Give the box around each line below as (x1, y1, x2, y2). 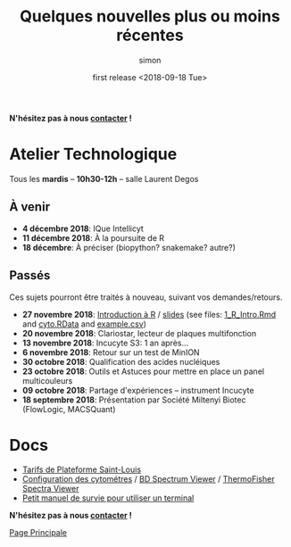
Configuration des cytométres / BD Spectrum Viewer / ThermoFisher (21, 474, 275, 485)
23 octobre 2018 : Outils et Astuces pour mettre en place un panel (21, 366, 265, 377)
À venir (9, 199, 51, 215)
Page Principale (9, 527, 68, 538)
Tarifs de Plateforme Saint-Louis (21, 464, 141, 475)
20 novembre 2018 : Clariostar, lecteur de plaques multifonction (21, 327, 257, 338)
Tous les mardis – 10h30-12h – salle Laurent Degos (9, 173, 199, 184)
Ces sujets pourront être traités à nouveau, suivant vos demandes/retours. (9, 292, 283, 303)
